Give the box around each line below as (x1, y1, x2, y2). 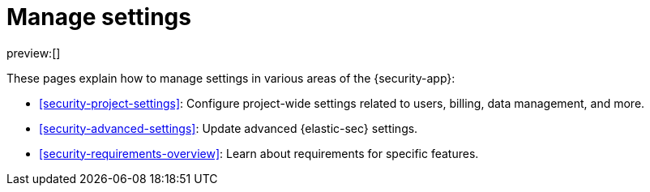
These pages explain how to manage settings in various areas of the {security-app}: (6, 70, 455, 85)
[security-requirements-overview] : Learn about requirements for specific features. (39, 146, 479, 160)
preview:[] (6, 45, 61, 60)
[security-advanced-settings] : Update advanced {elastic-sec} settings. (39, 121, 418, 135)
